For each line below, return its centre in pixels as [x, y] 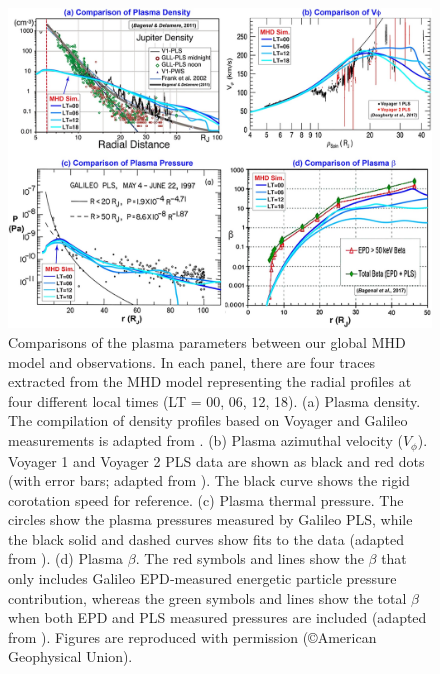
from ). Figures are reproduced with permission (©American [192, 636]
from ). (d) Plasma [66, 558]
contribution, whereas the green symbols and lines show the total [207, 597]
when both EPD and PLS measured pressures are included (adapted [217, 617]
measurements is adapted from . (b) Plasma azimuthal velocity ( [205, 440]
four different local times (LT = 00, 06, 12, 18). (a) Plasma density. [214, 400]
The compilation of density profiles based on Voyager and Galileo [208, 420]
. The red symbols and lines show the [249, 558]
